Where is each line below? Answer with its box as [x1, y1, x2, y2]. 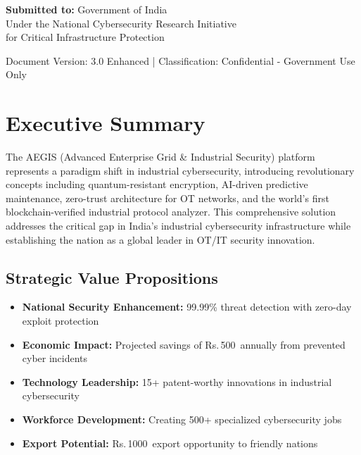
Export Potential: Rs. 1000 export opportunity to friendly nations [22, 435, 318, 450]
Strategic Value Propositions [6, 266, 218, 288]
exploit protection [22, 313, 99, 328]
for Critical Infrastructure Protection [6, 30, 165, 44]
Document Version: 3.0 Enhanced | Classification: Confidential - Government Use [6, 53, 355, 68]
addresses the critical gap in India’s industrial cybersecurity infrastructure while [6, 218, 351, 233]
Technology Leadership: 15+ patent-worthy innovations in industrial [22, 374, 332, 389]
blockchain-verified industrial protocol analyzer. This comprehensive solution [6, 204, 336, 219]
